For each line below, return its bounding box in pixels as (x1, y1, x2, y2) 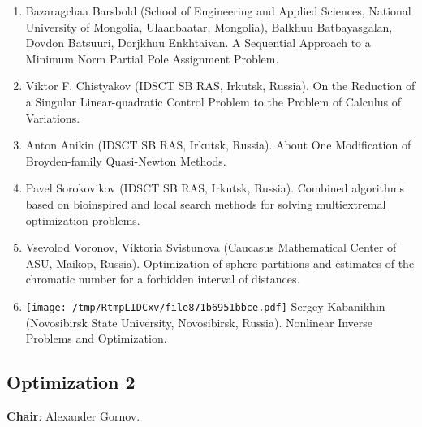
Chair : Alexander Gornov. (6, 407, 140, 424)
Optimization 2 (6, 369, 136, 395)
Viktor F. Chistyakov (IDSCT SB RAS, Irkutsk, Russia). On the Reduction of (25, 77, 416, 94)
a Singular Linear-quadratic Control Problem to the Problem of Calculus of (25, 93, 401, 110)
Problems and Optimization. (25, 330, 167, 347)
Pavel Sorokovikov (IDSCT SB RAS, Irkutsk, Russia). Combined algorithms (25, 179, 404, 196)
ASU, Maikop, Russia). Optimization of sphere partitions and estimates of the (25, 254, 415, 271)
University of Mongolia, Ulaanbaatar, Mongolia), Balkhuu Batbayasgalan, (25, 18, 393, 35)
